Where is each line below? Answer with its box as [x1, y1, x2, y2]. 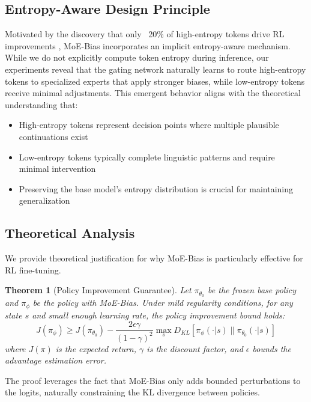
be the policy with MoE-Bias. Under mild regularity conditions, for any [32, 296, 293, 309]
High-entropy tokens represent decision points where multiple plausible [19, 118, 279, 131]
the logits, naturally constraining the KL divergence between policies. [5, 386, 260, 398]
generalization [19, 194, 70, 207]
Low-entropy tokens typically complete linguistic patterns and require [19, 150, 275, 163]
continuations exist [19, 130, 88, 142]
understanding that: [5, 98, 78, 111]
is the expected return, [55, 342, 137, 355]
